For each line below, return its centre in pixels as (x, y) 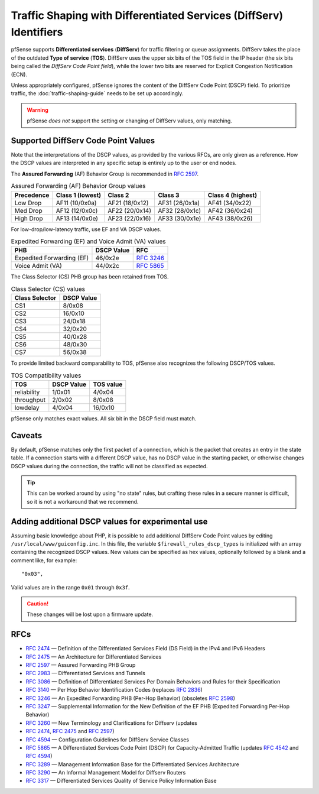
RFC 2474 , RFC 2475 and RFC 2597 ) (70, 731)
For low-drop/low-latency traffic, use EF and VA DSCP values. (86, 229)
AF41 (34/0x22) (230, 203)
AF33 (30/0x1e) (179, 218)
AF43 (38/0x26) (230, 218)
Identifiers (37, 32)
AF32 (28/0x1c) (179, 210)
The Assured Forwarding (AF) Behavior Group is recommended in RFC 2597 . (105, 174)
